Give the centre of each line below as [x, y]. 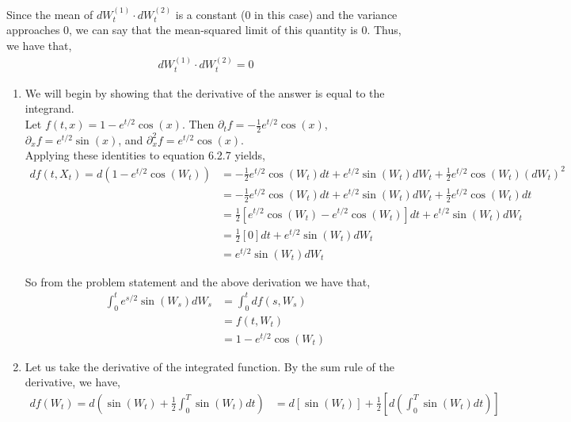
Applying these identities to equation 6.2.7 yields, [145, 155]
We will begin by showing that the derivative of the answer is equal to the [205, 92]
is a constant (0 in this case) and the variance [286, 14]
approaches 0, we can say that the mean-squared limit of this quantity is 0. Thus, [204, 30]
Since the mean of [50, 14]
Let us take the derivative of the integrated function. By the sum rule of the [209, 366]
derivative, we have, [72, 382]
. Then [198, 124]
